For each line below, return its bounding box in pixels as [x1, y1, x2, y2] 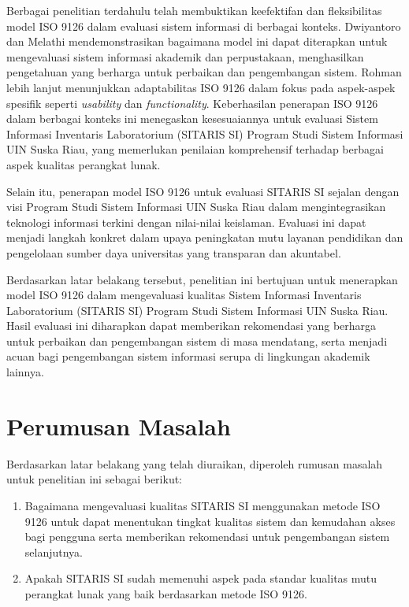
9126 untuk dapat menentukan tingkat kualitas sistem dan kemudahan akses [24, 513, 396, 529]
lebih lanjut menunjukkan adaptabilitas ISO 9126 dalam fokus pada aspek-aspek [6, 79, 396, 95]
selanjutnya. [24, 543, 84, 560]
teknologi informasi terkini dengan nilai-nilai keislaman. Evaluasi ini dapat [6, 213, 366, 230]
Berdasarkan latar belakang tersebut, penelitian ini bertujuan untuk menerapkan [6, 271, 398, 287]
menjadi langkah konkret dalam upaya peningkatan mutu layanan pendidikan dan [6, 229, 403, 246]
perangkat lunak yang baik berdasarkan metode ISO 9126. [24, 585, 307, 601]
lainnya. [6, 364, 44, 380]
